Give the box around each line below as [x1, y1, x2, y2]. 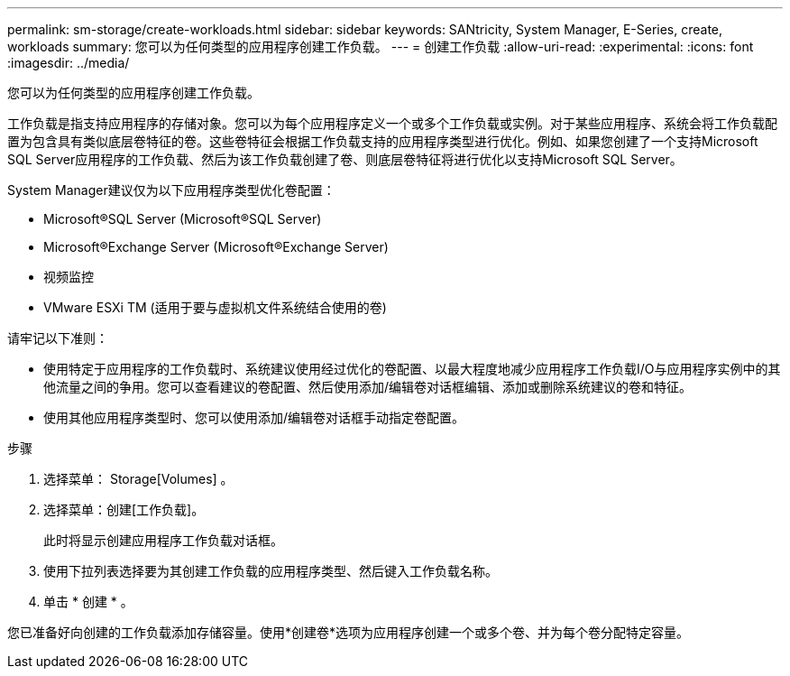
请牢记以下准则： [7, 330, 108, 346]
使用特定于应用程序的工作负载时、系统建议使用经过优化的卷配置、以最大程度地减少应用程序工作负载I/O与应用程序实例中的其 [43, 361, 781, 376]
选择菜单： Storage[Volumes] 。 [43, 471, 234, 486]
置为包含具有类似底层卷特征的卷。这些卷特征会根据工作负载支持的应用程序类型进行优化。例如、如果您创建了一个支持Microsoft [7, 134, 758, 149]
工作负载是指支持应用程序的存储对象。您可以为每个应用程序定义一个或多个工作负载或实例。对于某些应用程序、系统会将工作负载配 [7, 116, 777, 131]
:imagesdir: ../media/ [7, 55, 130, 70]
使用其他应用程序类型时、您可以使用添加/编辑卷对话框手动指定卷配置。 [43, 410, 465, 425]
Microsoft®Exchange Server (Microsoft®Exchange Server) [43, 239, 389, 255]
